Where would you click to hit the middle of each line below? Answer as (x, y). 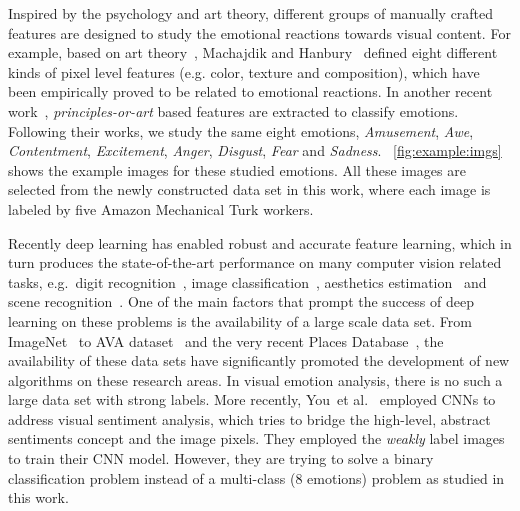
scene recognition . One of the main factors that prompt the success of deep (241, 301)
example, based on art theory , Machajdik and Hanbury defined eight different (253, 52)
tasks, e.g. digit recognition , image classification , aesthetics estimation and (247, 281)
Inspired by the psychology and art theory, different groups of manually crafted (251, 13)
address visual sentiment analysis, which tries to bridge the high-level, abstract (249, 418)
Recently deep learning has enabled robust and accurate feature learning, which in (260, 242)
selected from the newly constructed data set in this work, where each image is (249, 189)
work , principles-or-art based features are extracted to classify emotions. (233, 110)
